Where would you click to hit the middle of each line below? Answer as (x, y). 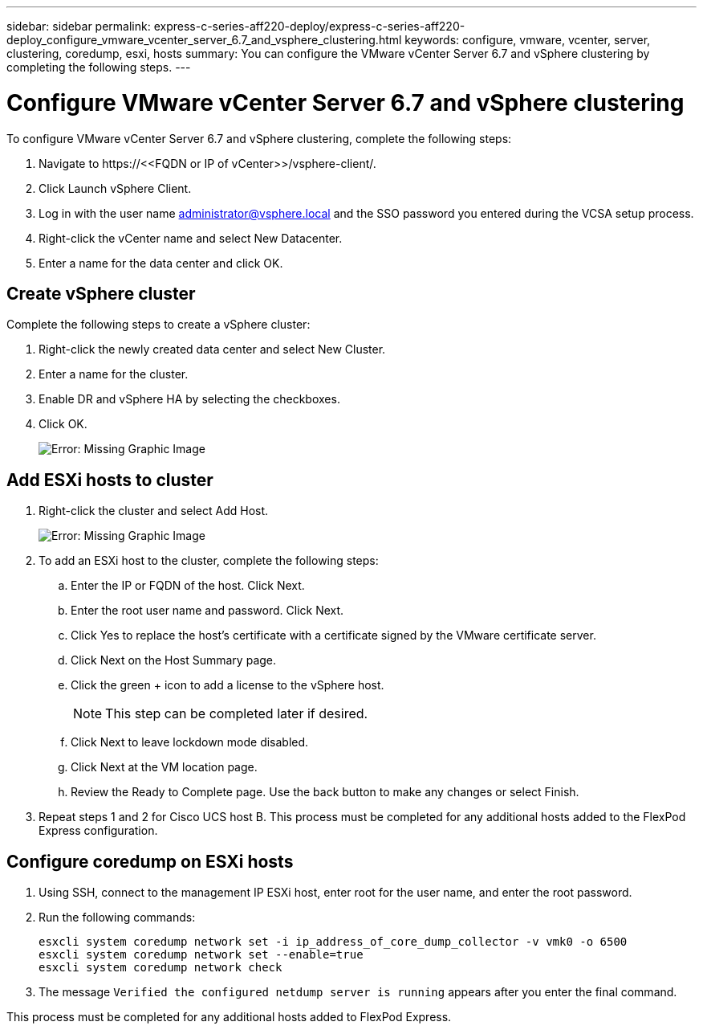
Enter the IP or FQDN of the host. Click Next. (188, 586)
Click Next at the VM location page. (164, 767)
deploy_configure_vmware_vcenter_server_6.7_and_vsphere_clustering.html (204, 40)
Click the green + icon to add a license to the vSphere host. (228, 685)
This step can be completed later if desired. (237, 714)
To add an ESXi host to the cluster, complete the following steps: (209, 561)
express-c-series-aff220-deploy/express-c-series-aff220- (309, 26)
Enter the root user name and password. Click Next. (207, 611)
